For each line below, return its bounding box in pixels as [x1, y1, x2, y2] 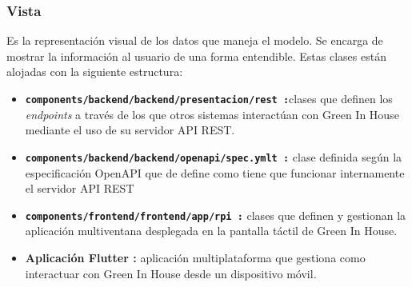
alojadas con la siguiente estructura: [6, 63, 183, 80]
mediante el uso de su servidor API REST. [25, 122, 235, 138]
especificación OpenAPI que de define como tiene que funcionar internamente [25, 164, 405, 181]
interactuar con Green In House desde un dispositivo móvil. [25, 265, 317, 281]
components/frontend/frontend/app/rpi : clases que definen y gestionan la [25, 206, 406, 223]
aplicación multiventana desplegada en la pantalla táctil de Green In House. [25, 222, 398, 239]
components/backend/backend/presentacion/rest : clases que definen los [25, 90, 393, 106]
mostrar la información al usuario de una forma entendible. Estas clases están [6, 47, 386, 64]
